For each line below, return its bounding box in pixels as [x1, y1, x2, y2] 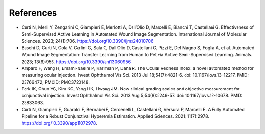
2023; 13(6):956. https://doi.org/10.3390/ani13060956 [21, 59, 131, 65]
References [9, 7, 57, 18]
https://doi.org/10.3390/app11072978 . [21, 120, 98, 126]
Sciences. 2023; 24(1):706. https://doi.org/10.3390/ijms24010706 [21, 38, 154, 44]
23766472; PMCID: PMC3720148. [21, 79, 90, 85]
